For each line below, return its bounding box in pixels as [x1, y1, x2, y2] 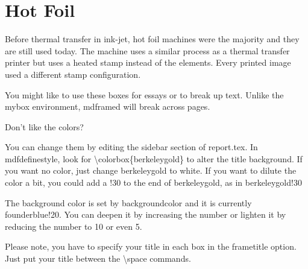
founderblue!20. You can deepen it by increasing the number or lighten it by [5, 208, 286, 221]
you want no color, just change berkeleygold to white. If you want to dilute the [5, 164, 297, 177]
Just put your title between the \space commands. [5, 252, 191, 265]
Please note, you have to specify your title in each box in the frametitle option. [5, 240, 297, 253]
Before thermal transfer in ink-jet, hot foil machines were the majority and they [5, 33, 300, 45]
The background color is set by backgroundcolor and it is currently [5, 196, 252, 209]
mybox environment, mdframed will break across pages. [5, 100, 210, 113]
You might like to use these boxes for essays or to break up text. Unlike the [5, 88, 284, 101]
